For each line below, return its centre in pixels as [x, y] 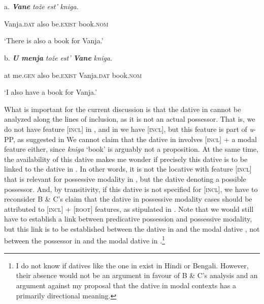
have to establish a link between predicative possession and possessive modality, [128, 219]
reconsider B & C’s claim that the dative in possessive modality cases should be [128, 199]
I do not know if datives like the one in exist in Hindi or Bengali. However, [132, 265]
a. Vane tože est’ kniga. [41, 6]
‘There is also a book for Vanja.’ [54, 40]
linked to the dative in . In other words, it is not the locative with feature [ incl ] [128, 169]
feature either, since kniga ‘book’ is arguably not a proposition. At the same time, [131, 149]
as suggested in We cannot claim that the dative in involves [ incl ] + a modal [137, 139]
